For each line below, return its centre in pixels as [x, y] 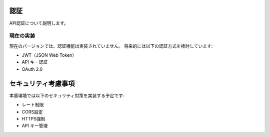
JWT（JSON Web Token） [49, 55]
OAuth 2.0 [32, 69]
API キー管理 [35, 126]
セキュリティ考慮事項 [42, 84]
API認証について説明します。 [39, 23]
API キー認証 [35, 62]
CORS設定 [32, 112]
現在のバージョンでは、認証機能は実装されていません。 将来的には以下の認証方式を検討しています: [111, 46]
